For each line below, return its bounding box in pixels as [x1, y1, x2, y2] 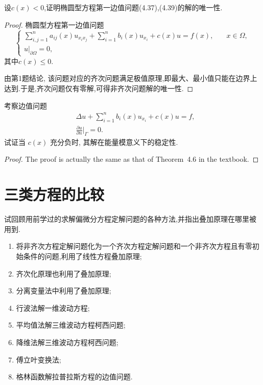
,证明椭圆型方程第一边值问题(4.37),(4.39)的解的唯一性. [44, 2, 223, 12]
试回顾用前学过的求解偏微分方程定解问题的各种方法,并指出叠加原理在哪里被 [4, 213, 256, 224]
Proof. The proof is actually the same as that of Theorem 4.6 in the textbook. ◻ [4, 154, 259, 164]
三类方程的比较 [4, 184, 105, 205]
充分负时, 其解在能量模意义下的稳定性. [50, 136, 178, 147]
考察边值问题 [4, 100, 47, 111]
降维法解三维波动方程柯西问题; [16, 336, 118, 347]
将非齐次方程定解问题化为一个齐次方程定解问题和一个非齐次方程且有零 [16, 241, 252, 251]
